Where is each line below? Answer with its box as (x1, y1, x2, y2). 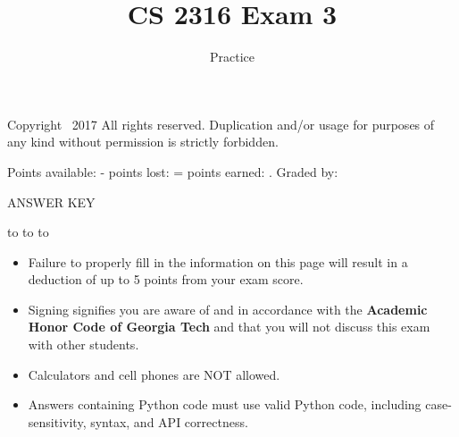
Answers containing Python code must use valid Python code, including (28, 395, 421, 414)
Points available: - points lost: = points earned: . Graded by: (7, 162, 338, 181)
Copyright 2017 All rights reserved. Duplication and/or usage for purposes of (7, 114, 435, 133)
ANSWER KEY (7, 192, 96, 211)
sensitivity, (28, 412, 87, 431)
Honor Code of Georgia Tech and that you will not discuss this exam (28, 317, 430, 336)
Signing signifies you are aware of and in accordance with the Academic (28, 299, 428, 318)
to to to (7, 223, 49, 241)
